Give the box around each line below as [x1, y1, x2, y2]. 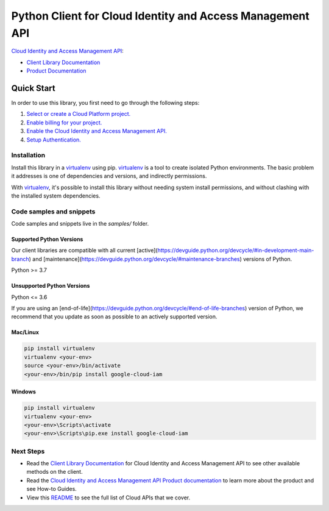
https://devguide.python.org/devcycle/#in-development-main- [157, 247, 314, 254]
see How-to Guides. [26, 485, 77, 493]
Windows [11, 388, 36, 396]
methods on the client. [26, 468, 83, 476]
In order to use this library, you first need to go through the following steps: [11, 99, 200, 107]
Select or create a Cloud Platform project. [26, 110, 131, 118]
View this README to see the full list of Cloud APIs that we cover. [26, 494, 191, 501]
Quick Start [11, 83, 55, 93]
